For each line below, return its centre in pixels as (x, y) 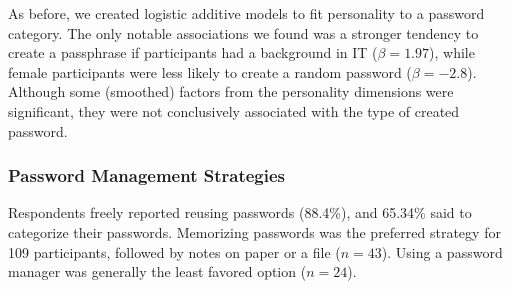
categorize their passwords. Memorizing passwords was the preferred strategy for (254, 231)
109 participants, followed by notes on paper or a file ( (174, 251)
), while (452, 52)
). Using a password (442, 251)
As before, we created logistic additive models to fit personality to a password (246, 13)
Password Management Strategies (146, 175)
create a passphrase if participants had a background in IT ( (193, 52)
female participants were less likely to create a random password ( (210, 71)
